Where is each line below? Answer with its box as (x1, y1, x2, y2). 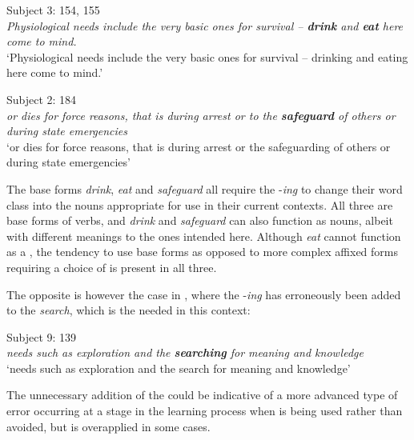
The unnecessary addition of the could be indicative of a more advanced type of (6, 386, 398, 403)
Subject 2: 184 (6, 90, 77, 107)
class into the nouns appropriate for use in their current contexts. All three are (6, 196, 393, 213)
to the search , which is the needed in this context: (6, 302, 251, 318)
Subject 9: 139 (6, 328, 77, 345)
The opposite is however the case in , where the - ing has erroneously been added (6, 286, 401, 302)
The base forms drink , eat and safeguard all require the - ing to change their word (6, 180, 403, 197)
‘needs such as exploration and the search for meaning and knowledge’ (6, 359, 351, 376)
